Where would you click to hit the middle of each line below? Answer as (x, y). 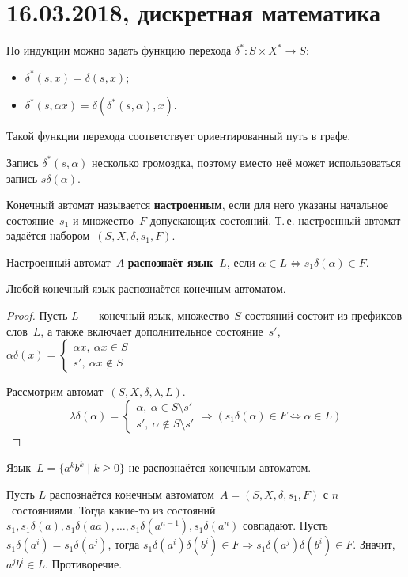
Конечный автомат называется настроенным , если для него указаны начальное (197, 205)
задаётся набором (48, 235)
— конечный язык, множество (157, 315)
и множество (104, 220)
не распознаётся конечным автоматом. (220, 467)
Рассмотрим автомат (55, 391)
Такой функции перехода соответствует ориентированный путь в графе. (179, 136)
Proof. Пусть (37, 315)
